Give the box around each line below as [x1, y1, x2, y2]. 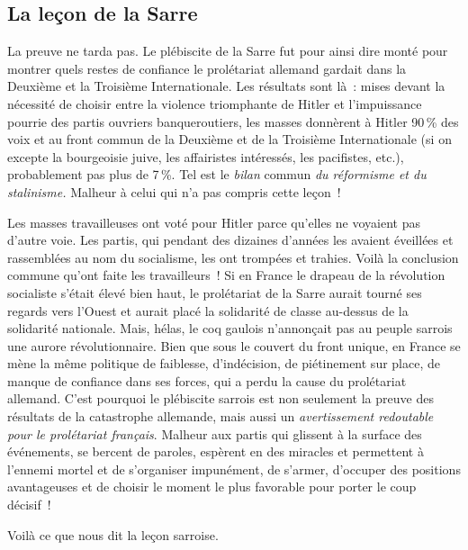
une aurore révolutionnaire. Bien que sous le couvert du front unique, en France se [7, 336, 461, 355]
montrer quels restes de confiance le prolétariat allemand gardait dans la [7, 59, 407, 77]
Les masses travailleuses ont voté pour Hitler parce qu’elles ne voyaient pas [7, 212, 421, 231]
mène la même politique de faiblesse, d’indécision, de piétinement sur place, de [7, 354, 440, 373]
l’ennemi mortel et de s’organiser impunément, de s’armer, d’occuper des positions [7, 459, 461, 478]
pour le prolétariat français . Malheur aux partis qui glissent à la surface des [7, 424, 422, 443]
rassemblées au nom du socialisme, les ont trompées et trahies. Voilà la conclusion [7, 248, 459, 266]
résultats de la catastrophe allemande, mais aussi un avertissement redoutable [7, 407, 434, 426]
